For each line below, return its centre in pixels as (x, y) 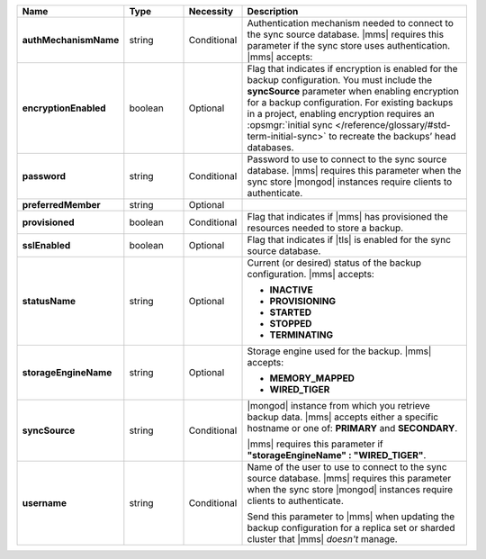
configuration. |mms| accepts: (311, 274)
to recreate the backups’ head (392, 136)
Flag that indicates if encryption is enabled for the (352, 69)
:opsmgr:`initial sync (290, 125)
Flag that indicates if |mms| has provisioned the (348, 216)
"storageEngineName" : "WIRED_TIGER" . (337, 455)
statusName (49, 301)
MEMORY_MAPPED (312, 378)
